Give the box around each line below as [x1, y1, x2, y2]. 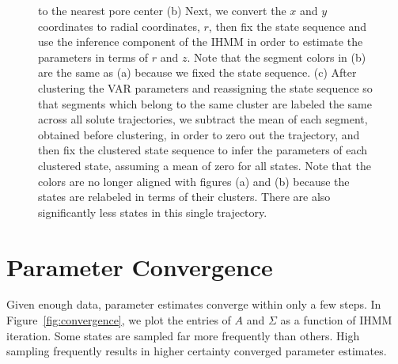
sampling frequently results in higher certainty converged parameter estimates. [6, 343, 387, 359]
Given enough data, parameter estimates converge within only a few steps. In [6, 296, 381, 313]
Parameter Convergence [6, 250, 273, 282]
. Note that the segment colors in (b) [187, 48, 366, 65]
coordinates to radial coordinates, [38, 17, 200, 34]
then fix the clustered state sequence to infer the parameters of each [38, 142, 368, 158]
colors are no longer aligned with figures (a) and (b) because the [38, 173, 350, 189]
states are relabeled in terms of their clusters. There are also [38, 188, 331, 205]
